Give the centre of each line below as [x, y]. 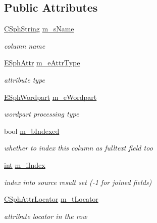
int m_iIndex [25, 164]
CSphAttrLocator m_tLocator [51, 199]
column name [25, 45]
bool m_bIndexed [32, 131]
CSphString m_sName [39, 29]
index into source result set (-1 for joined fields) [78, 182]
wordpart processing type [42, 114]
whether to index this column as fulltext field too [78, 148]
